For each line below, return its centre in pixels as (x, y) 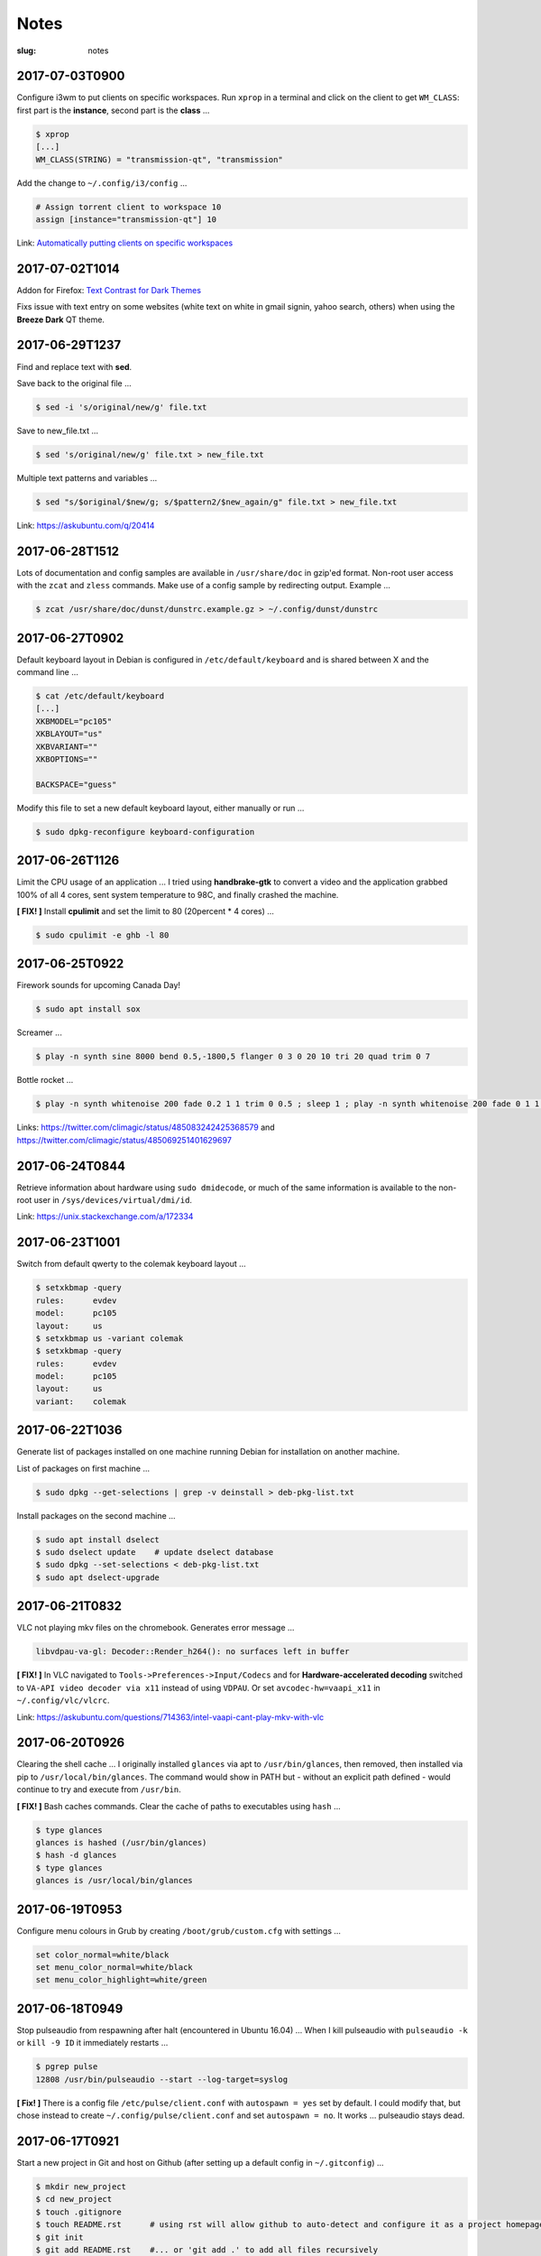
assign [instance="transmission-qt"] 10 (126, 219)
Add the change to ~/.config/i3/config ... (102, 183)
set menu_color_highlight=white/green (121, 1980)
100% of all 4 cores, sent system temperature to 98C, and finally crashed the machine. (178, 894)
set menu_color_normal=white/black (114, 1968)
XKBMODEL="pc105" (74, 721)
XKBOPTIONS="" (67, 759)
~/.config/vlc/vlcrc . (63, 1700)
